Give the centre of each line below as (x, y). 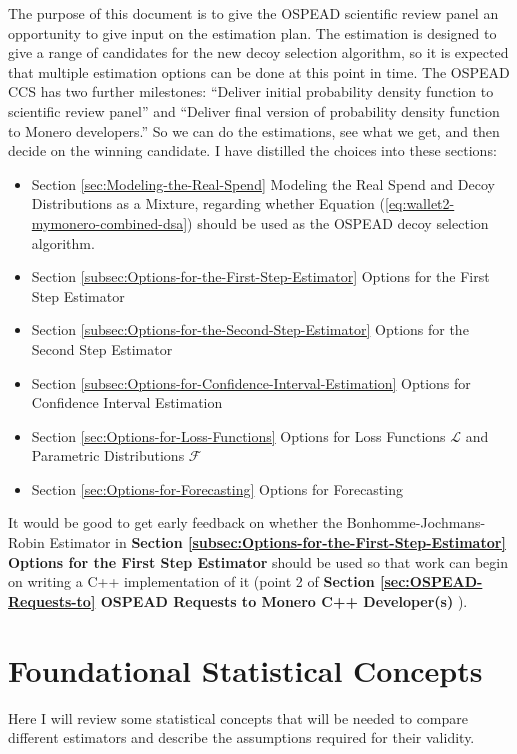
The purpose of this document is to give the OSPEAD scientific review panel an (253, 13)
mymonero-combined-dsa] (109, 222)
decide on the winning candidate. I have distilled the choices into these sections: (252, 150)
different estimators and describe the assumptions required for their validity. (241, 737)
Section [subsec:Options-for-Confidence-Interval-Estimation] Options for (251, 382)
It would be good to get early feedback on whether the (175, 522)
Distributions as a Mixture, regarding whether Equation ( (208, 203)
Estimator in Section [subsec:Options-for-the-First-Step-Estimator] (277, 542)
